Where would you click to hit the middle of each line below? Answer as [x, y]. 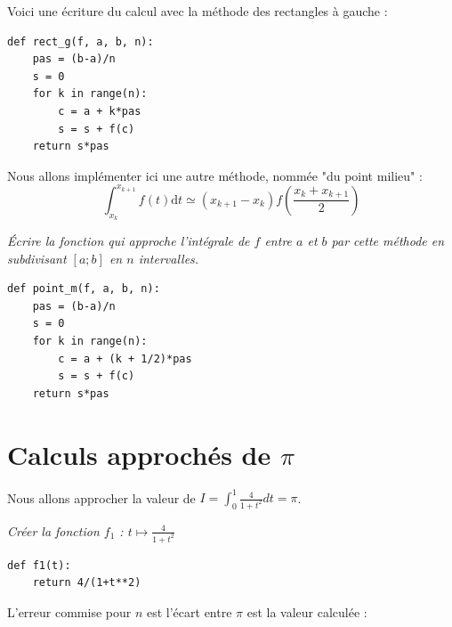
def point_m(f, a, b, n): [84, 289]
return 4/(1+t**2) [87, 583]
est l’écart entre [189, 611]
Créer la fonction [53, 530]
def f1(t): [39, 565]
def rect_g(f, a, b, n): [81, 41]
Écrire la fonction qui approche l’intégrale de [129, 241]
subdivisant [37, 258]
